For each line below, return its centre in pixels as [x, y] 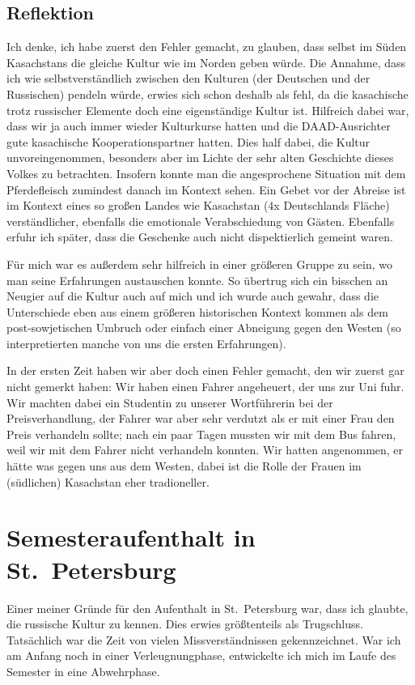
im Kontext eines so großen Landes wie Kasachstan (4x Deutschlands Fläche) [198, 205]
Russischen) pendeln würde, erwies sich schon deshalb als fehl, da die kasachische [207, 94]
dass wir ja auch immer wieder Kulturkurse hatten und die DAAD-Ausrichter [199, 126]
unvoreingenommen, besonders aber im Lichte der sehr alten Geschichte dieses [200, 157]
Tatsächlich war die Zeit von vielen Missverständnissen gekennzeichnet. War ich [204, 639]
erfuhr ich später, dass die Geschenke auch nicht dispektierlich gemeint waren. [200, 237]
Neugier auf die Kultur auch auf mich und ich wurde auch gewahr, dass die [193, 296]
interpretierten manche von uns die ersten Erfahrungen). [146, 343]
